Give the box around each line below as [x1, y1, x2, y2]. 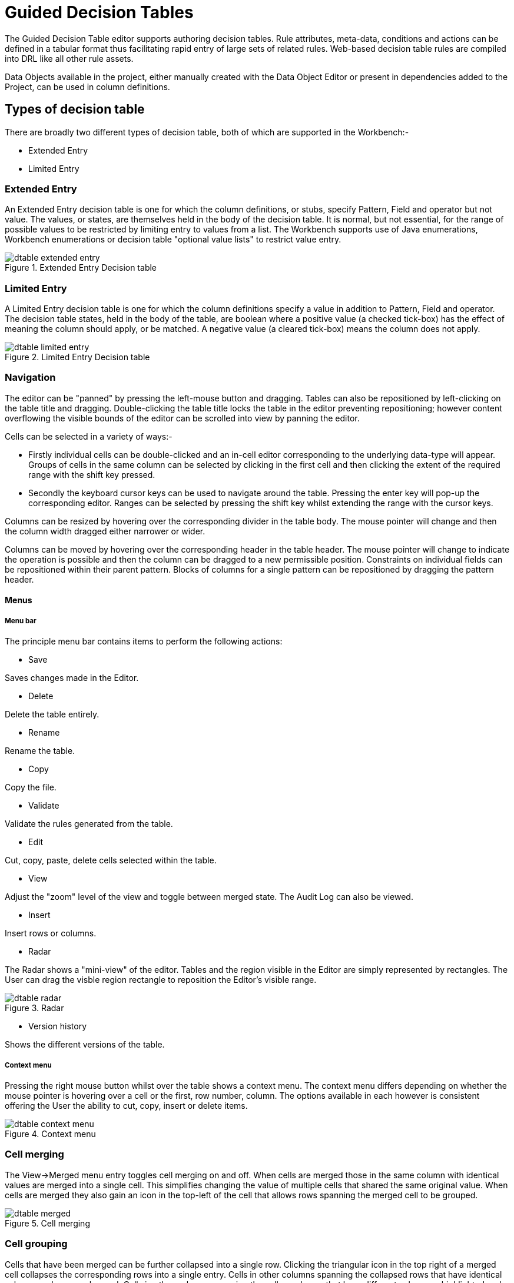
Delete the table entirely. [5, 709, 100, 720]
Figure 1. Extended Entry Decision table [5, 262, 157, 273]
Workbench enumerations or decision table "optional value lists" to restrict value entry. [5, 234, 341, 245]
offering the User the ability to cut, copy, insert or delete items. [5, 1101, 248, 1111]
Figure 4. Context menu [5, 1129, 96, 1139]
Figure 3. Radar [5, 1003, 64, 1013]
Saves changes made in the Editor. [5, 673, 139, 683]
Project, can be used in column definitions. [5, 81, 170, 92]
